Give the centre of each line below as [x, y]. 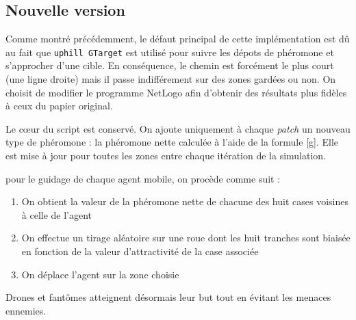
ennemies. [26, 310]
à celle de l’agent [57, 214]
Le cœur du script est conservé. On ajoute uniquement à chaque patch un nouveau [178, 128]
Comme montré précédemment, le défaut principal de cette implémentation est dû [178, 39]
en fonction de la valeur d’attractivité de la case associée [140, 251]
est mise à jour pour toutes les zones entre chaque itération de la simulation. [166, 156]
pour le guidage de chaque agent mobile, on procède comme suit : [143, 178]
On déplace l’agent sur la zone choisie [100, 274]
